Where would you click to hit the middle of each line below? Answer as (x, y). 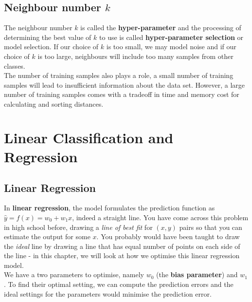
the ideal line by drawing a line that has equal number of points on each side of (122, 246)
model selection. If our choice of (51, 47)
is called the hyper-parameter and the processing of (161, 28)
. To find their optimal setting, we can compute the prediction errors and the (119, 284)
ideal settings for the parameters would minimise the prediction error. (108, 293)
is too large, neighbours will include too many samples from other (135, 56)
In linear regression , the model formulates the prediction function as (109, 208)
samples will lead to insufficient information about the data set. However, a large (125, 85)
